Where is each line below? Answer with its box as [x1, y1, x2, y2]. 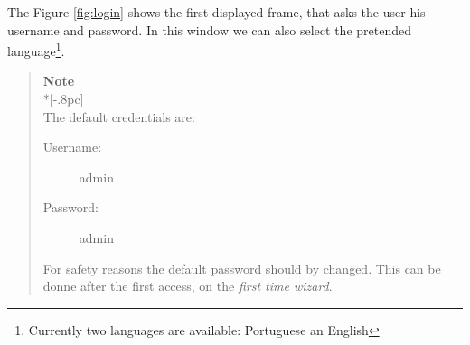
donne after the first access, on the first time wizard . [42, 276, 333, 295]
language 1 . [7, 39, 65, 60]
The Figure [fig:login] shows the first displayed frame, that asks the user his [7, 3, 426, 21]
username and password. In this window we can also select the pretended [7, 20, 411, 39]
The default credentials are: [42, 107, 195, 126]
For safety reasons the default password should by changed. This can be [42, 258, 441, 277]
